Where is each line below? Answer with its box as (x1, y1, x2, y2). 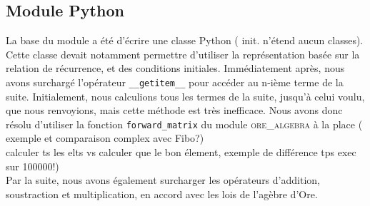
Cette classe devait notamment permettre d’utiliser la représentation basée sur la (6, 46, 360, 61)
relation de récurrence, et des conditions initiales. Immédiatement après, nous (6, 61, 345, 76)
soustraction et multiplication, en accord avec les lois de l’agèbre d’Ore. (6, 186, 318, 201)
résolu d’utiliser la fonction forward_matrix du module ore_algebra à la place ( (6, 116, 363, 131)
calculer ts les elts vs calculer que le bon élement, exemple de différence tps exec (6, 145, 356, 160)
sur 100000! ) (6, 158, 59, 173)
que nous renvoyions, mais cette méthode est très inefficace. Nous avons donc (6, 103, 343, 118)
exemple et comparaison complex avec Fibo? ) (6, 130, 204, 145)
